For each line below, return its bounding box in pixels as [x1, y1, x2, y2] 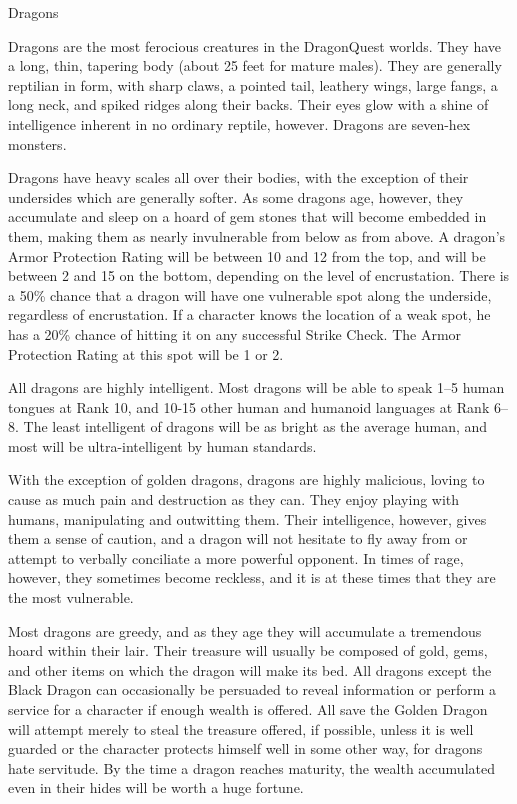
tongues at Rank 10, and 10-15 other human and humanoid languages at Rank [8, 396, 490, 417]
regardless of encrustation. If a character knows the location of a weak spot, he [8, 304, 491, 325]
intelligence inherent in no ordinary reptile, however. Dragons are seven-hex [8, 113, 471, 134]
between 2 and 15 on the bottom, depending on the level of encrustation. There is [8, 265, 510, 286]
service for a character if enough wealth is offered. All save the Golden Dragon [8, 699, 488, 719]
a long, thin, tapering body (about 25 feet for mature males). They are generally [8, 55, 502, 76]
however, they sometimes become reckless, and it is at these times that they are [8, 567, 496, 588]
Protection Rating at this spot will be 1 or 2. [8, 343, 284, 364]
